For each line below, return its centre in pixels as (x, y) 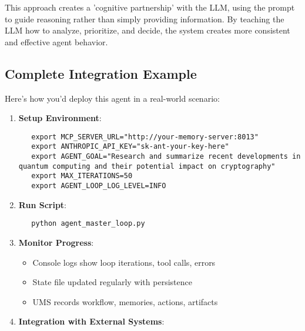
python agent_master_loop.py (88, 224)
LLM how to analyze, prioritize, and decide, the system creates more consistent (148, 30)
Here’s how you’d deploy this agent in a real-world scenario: (112, 98)
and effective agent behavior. (56, 41)
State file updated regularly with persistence (112, 282)
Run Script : (42, 204)
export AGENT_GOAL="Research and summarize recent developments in (166, 157)
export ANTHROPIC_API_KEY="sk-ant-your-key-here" (130, 147)
